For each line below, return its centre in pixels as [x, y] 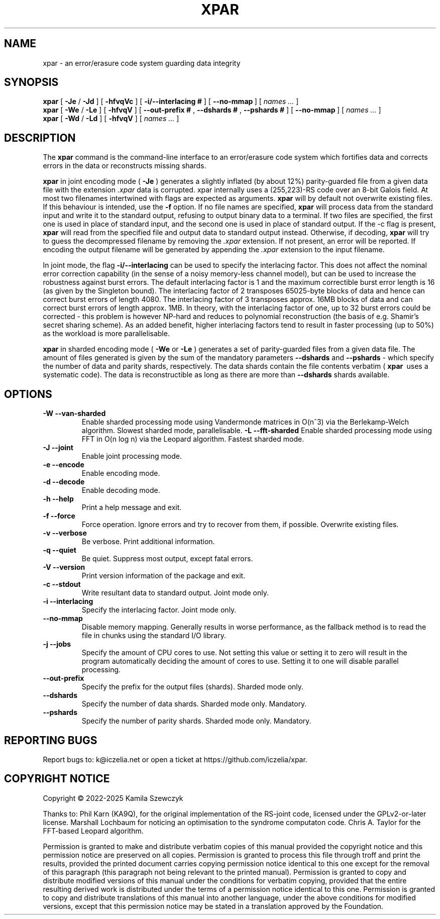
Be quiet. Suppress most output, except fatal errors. [167, 559]
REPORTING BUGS [51, 740]
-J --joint [58, 448]
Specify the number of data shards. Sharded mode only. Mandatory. [194, 704]
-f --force [59, 516]
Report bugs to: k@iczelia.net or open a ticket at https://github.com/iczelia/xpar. [175, 759]
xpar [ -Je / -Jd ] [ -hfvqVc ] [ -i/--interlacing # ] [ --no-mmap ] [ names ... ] [171, 101]
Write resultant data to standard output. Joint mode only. [175, 593]
